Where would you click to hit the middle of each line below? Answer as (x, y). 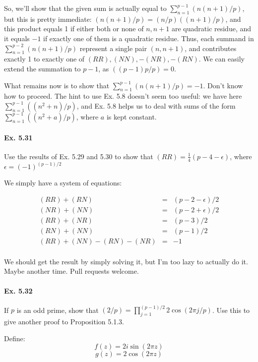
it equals (17, 38)
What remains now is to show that (57, 85)
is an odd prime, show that (58, 310)
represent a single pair (113, 48)
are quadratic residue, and (211, 29)
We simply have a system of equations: (63, 183)
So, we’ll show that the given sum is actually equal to (85, 8)
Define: (15, 338)
